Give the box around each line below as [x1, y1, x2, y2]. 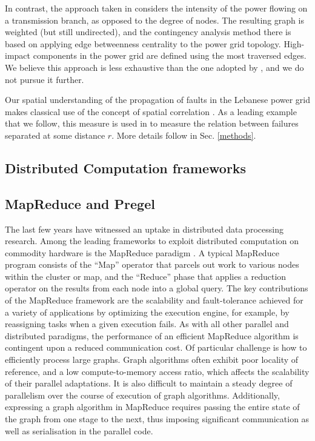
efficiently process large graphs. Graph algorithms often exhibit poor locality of [5, 353, 299, 366]
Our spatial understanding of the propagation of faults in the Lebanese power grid [5, 93, 310, 106]
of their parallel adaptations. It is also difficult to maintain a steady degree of [5, 377, 293, 390]
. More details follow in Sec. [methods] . [111, 128, 256, 141]
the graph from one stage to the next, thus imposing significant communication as [5, 413, 310, 425]
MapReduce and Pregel [5, 194, 155, 213]
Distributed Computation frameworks [5, 158, 247, 177]
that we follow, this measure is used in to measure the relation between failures [5, 117, 299, 130]
